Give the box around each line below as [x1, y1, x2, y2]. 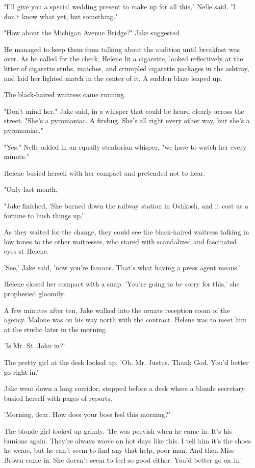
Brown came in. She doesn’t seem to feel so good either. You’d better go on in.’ [4, 454, 242, 465]
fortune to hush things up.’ [4, 210, 84, 220]
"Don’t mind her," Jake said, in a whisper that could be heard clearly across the [4, 105, 244, 116]
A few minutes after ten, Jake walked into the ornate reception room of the [4, 305, 230, 315]
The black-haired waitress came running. [4, 89, 126, 100]
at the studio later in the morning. [4, 324, 107, 334]
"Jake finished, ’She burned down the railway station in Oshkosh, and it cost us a [4, 200, 249, 210]
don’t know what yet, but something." [4, 11, 118, 21]
